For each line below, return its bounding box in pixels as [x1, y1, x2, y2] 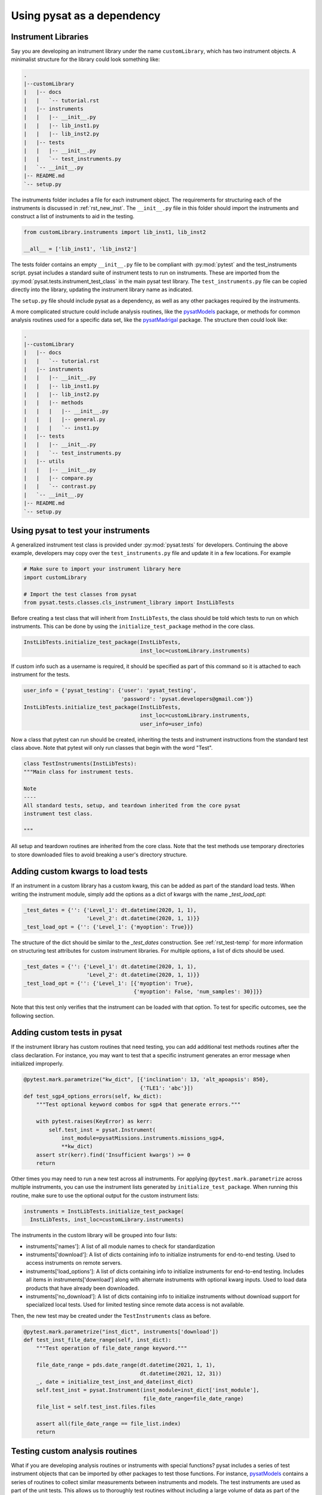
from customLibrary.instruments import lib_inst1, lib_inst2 [23, 229, 206, 236]
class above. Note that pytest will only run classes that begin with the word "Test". [11, 745, 213, 752]
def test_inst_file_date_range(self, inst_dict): [23, 1337, 172, 1344]
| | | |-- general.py [23, 416, 106, 423]
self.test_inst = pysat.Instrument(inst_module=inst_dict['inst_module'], [36, 1387, 259, 1393]
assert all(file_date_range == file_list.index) [36, 1420, 181, 1427]
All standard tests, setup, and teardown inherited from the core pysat [23, 802, 241, 808]
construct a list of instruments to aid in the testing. [11, 213, 135, 220]
